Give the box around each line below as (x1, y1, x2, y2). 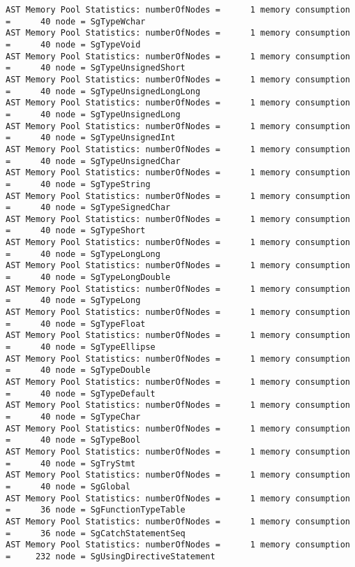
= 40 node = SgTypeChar (6, 411, 141, 422)
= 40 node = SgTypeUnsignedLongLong (6, 86, 201, 96)
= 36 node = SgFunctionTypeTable (6, 505, 186, 515)
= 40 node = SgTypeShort (6, 226, 146, 236)
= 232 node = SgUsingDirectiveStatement (6, 551, 216, 561)
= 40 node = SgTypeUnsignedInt (6, 133, 176, 143)
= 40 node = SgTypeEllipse (6, 342, 156, 353)
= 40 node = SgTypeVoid (6, 39, 141, 50)
